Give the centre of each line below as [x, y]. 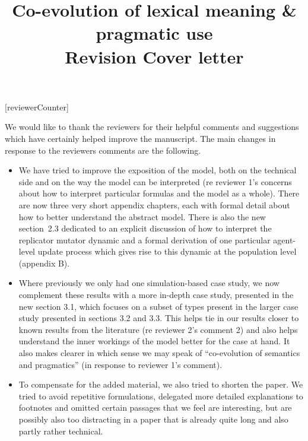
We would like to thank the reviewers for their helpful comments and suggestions [152, 127]
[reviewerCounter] [37, 107]
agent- [284, 239]
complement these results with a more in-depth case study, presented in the [156, 295]
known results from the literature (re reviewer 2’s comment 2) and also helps [158, 329]
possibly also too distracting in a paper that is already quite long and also [153, 419]
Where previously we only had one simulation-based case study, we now [149, 283]
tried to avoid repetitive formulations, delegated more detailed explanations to [161, 396]
